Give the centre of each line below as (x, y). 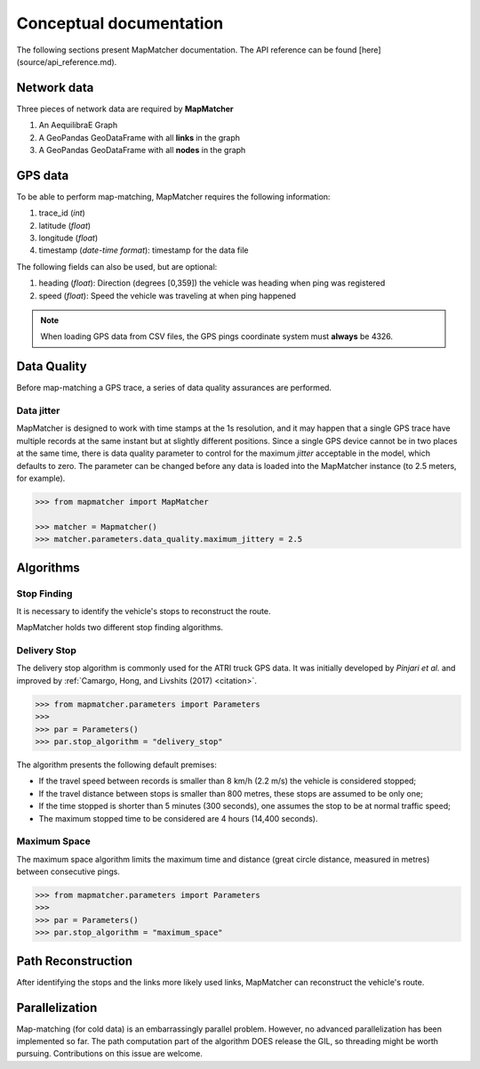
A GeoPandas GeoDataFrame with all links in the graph (139, 137)
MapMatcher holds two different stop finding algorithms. (120, 628)
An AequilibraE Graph (78, 126)
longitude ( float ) (68, 238)
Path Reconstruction (75, 961)
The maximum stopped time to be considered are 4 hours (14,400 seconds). (178, 818)
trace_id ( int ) (62, 213)
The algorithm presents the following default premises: (116, 765)
